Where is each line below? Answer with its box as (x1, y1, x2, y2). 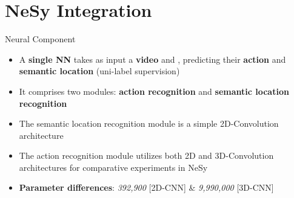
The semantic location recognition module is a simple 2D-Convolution (19, 117, 279, 130)
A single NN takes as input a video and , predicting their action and (19, 53, 286, 65)
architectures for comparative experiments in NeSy (19, 161, 208, 173)
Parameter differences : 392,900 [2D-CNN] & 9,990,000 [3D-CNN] (19, 181, 274, 194)
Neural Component (5, 33, 76, 45)
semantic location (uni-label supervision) (19, 65, 180, 77)
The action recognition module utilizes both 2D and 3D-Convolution (19, 149, 274, 162)
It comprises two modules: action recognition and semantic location (19, 85, 289, 97)
